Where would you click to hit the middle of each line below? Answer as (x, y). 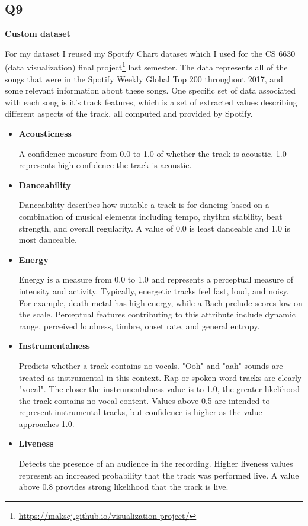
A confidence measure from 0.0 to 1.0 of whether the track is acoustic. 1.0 (153, 153)
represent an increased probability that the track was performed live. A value (159, 475)
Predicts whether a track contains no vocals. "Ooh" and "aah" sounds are (151, 365)
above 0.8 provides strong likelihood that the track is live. (123, 487)
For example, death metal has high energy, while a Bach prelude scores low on (161, 302)
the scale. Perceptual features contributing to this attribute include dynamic (157, 314)
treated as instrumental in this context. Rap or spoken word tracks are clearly (160, 377)
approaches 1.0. (46, 423)
